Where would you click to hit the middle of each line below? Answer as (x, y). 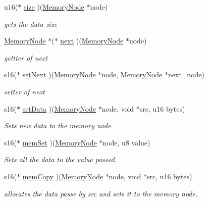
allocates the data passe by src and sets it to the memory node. (101, 193)
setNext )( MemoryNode (59, 74)
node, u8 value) (126, 142)
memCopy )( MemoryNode (63, 176)
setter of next (24, 91)
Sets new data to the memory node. (59, 125)
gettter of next (26, 57)
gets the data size (31, 23)
